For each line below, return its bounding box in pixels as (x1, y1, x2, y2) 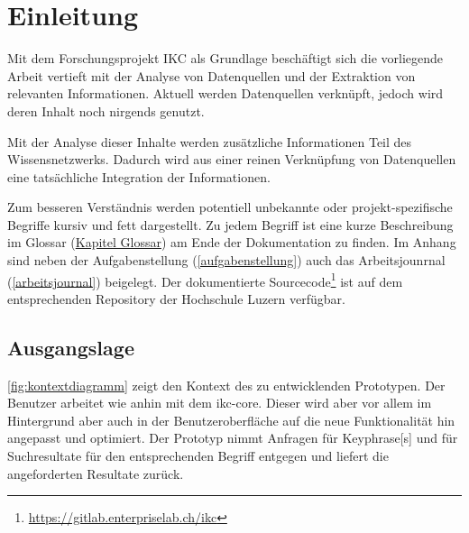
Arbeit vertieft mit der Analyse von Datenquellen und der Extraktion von (7, 66, 416, 85)
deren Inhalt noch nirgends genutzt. (7, 101, 205, 120)
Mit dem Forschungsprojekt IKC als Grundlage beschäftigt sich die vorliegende (7, 49, 444, 68)
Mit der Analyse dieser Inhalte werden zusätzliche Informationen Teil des (7, 132, 412, 151)
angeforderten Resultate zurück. (7, 464, 184, 482)
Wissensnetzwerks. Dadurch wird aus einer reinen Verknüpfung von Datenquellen (7, 150, 456, 169)
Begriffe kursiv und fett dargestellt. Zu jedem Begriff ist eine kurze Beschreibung (7, 215, 454, 234)
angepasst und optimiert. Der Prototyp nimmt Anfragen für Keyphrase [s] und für (7, 428, 458, 447)
